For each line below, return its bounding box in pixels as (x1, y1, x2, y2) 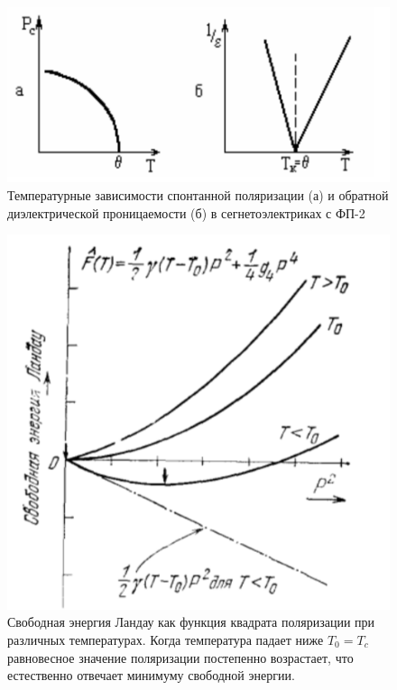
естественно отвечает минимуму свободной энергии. (7, 666, 295, 685)
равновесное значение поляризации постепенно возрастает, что (7, 648, 354, 667)
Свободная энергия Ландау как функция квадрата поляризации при (7, 612, 375, 631)
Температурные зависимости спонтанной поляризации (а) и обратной (7, 185, 389, 204)
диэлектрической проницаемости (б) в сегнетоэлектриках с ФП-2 (7, 203, 365, 222)
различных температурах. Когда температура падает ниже (7, 630, 324, 649)
